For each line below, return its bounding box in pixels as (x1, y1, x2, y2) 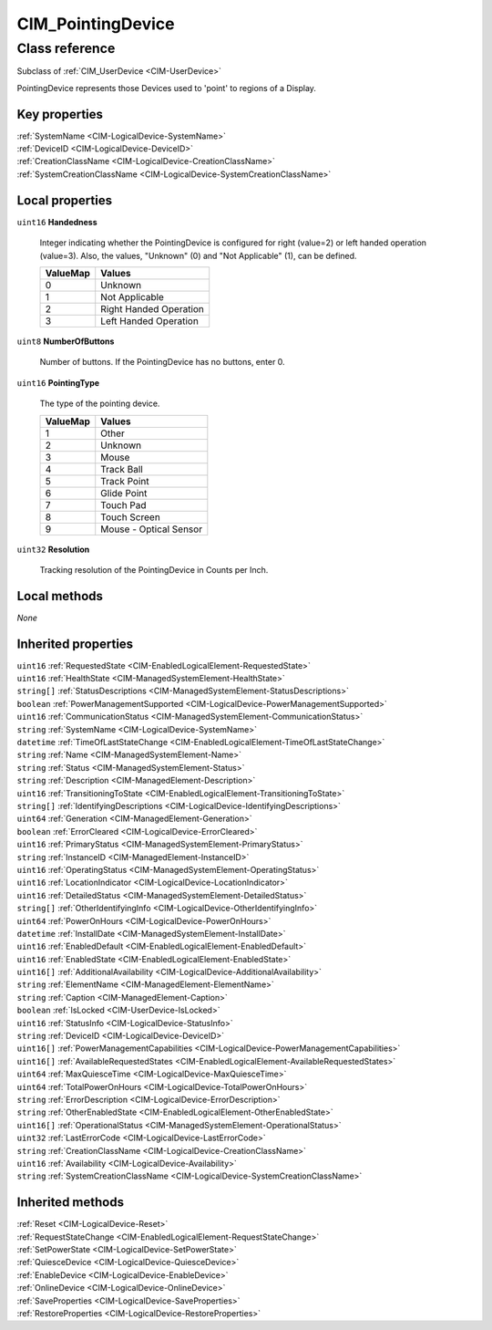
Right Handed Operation (100, 302, 205, 315)
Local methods (16, 588, 104, 604)
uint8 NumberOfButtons (16, 336, 115, 347)
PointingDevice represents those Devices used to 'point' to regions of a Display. (16, 82, 316, 93)
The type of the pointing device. (39, 398, 160, 410)
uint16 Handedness (16, 216, 97, 227)
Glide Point (100, 486, 148, 499)
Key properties (16, 106, 104, 122)
